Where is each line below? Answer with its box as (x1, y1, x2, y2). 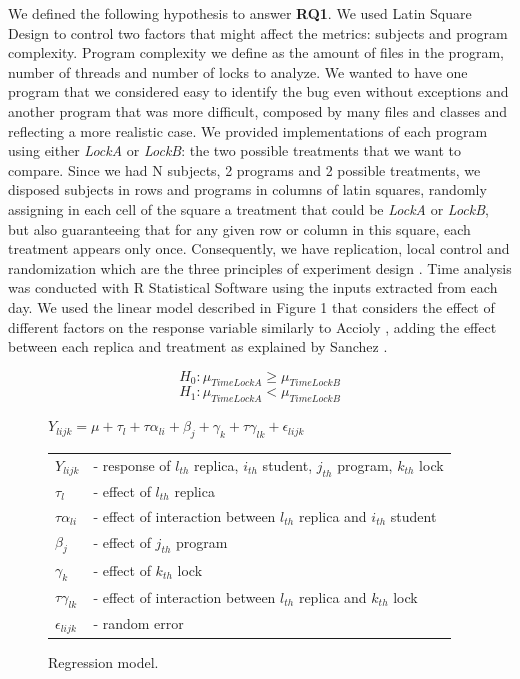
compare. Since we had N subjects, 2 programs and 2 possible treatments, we (8, 159, 481, 180)
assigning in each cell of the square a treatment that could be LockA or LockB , (8, 198, 489, 219)
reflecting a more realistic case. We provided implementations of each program (8, 120, 488, 141)
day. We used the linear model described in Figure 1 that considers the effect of (8, 296, 495, 317)
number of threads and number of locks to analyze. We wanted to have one (8, 61, 468, 82)
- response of (93, 454, 171, 475)
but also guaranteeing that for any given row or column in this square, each (8, 218, 471, 239)
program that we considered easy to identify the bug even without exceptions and (8, 81, 509, 102)
